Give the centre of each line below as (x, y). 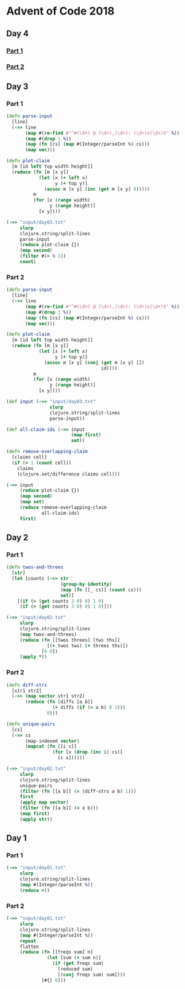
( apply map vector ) (44, 803)
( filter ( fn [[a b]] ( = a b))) (59, 808)
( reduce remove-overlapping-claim (63, 508)
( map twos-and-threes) (48, 634)
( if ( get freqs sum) (78, 964)
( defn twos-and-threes (35, 567)
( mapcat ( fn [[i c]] (51, 746)
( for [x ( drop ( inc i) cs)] (87, 752)
